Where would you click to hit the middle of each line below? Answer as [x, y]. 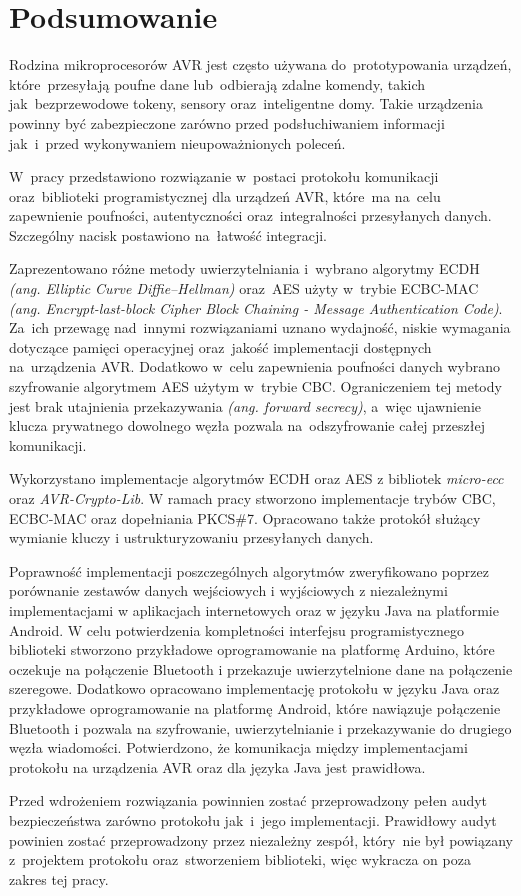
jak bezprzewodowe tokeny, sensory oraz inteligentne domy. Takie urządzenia [246, 103]
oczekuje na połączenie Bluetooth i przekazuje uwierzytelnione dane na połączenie [261, 668]
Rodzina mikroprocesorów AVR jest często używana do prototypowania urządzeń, [260, 64]
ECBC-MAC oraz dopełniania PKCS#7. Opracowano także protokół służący [245, 517]
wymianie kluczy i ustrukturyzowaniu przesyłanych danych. [191, 537]
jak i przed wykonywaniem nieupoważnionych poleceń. [177, 142]
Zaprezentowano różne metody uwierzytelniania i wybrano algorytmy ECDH [244, 268]
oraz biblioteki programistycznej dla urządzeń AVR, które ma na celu [225, 195]
